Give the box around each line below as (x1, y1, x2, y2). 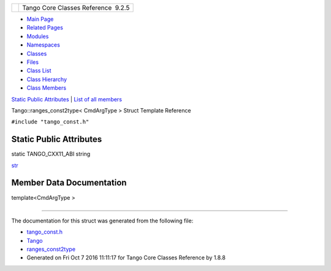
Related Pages (26, 24, 64, 31)
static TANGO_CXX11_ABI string (11, 151, 91, 158)
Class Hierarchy (26, 76, 67, 83)
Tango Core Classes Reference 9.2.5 (22, 4, 130, 12)
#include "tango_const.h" (11, 119, 89, 125)
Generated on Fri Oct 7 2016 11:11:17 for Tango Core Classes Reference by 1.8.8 (26, 254, 226, 261)
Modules (26, 33, 49, 40)
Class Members (26, 84, 67, 92)
